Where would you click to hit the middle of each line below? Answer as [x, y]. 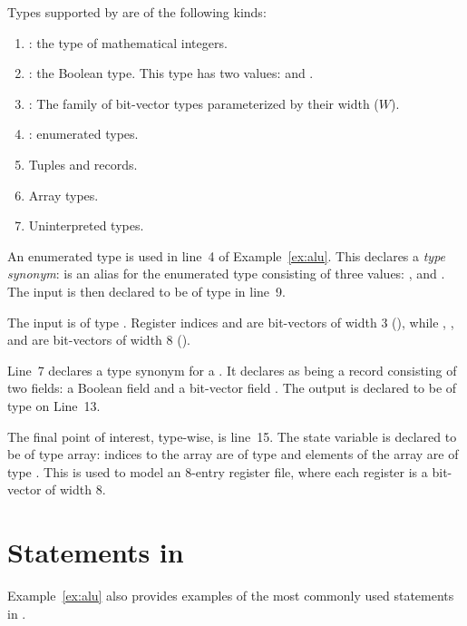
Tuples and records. [83, 164]
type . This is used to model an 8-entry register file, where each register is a [218, 471]
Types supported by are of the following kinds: [137, 12]
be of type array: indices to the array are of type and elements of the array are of [233, 454]
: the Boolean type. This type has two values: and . [171, 73]
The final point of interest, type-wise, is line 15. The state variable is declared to [232, 436]
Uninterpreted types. [86, 225]
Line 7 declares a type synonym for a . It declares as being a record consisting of [232, 370]
